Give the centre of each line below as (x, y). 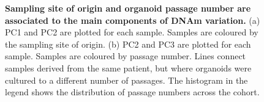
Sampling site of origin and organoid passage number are (128, 8)
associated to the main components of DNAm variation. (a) (133, 20)
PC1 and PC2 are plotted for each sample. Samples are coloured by (132, 32)
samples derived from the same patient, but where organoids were (128, 67)
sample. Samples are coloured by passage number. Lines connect (126, 56)
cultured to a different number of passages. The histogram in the (126, 80)
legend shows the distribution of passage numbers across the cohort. (132, 92)
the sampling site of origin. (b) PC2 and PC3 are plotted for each (128, 44)
